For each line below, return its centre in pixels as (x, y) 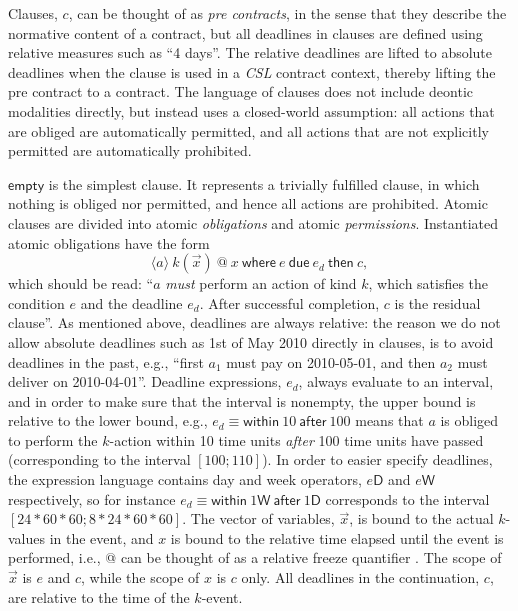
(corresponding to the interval (99, 459)
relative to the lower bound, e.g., (108, 420)
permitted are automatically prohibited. (130, 150)
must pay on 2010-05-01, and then (331, 361)
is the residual (437, 302)
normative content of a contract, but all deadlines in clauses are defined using (245, 32)
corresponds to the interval (407, 498)
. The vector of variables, (258, 518)
